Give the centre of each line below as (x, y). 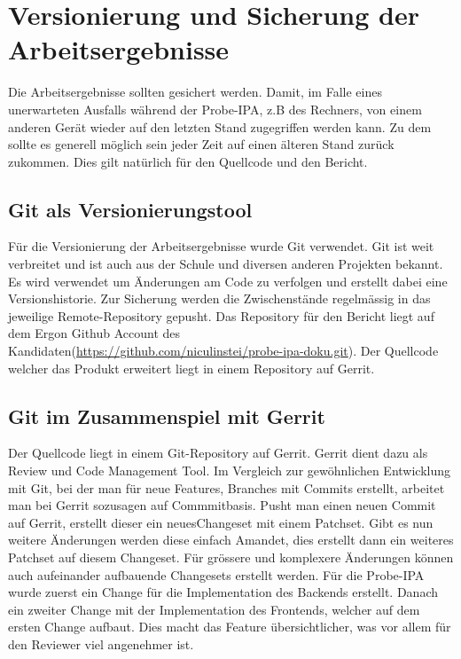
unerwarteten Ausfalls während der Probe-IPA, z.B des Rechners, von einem (215, 109)
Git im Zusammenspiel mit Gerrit (167, 416)
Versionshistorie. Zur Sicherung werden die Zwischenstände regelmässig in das (219, 298)
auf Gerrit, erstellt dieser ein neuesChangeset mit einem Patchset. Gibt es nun (221, 522)
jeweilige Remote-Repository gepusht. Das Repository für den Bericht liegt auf (221, 315)
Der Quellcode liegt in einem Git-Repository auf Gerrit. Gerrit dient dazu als (218, 453)
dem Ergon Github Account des (94, 333)
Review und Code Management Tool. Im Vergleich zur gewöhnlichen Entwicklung (230, 471)
